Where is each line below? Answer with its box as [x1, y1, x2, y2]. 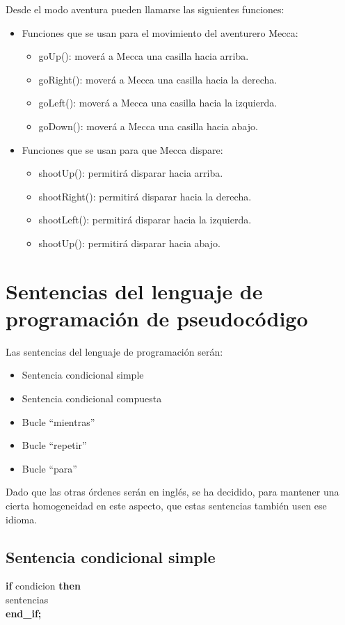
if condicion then [6, 578, 81, 593]
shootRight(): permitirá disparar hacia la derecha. [38, 189, 252, 203]
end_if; [6, 606, 42, 620]
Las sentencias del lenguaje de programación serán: [6, 344, 223, 358]
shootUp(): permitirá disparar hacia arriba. [38, 166, 223, 180]
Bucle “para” [22, 461, 77, 475]
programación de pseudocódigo [6, 303, 308, 332]
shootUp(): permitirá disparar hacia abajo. [38, 235, 220, 250]
